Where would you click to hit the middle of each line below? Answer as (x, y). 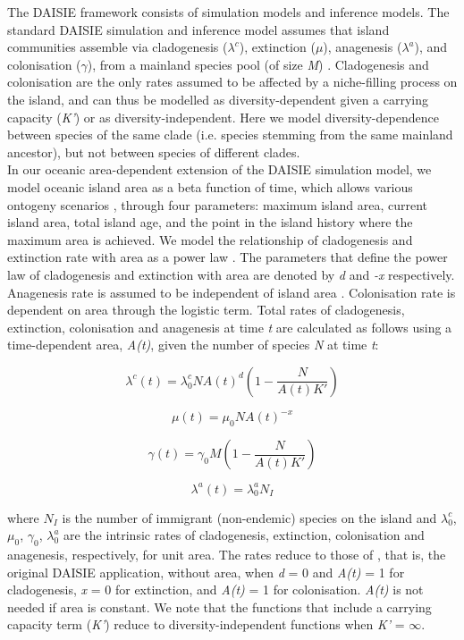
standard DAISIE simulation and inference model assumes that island (198, 29)
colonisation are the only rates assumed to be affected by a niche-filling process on (232, 82)
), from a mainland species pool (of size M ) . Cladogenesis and (258, 64)
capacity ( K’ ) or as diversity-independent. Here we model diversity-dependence (223, 117)
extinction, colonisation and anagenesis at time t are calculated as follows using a (230, 327)
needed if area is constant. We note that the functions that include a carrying (219, 606)
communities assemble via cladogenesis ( (118, 47)
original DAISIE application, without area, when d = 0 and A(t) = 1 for (206, 572)
